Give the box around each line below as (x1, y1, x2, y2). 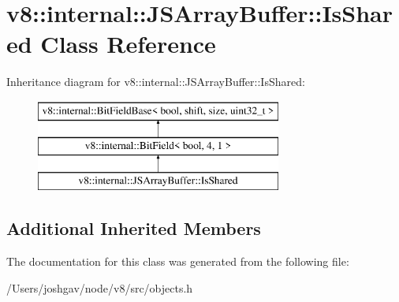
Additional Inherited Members (6, 216, 261, 240)
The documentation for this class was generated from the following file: (6, 253, 349, 270)
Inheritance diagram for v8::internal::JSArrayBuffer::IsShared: (6, 73, 305, 90)
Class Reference (40, 28, 216, 60)
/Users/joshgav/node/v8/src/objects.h (6, 279, 193, 296)
